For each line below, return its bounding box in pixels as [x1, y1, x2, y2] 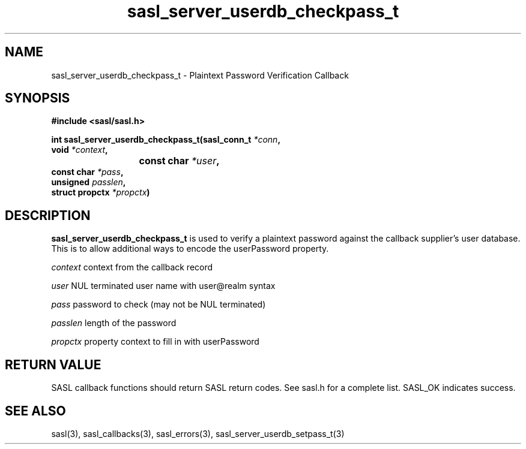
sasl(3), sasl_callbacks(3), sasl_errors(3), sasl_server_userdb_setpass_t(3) [51, 428, 345, 439]
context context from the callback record [51, 262, 213, 273]
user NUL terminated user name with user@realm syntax [51, 281, 276, 291]
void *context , [51, 144, 108, 155]
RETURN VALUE [5, 357, 101, 372]
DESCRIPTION [5, 207, 91, 223]
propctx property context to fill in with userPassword [51, 336, 259, 347]
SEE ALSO [5, 403, 66, 418]
